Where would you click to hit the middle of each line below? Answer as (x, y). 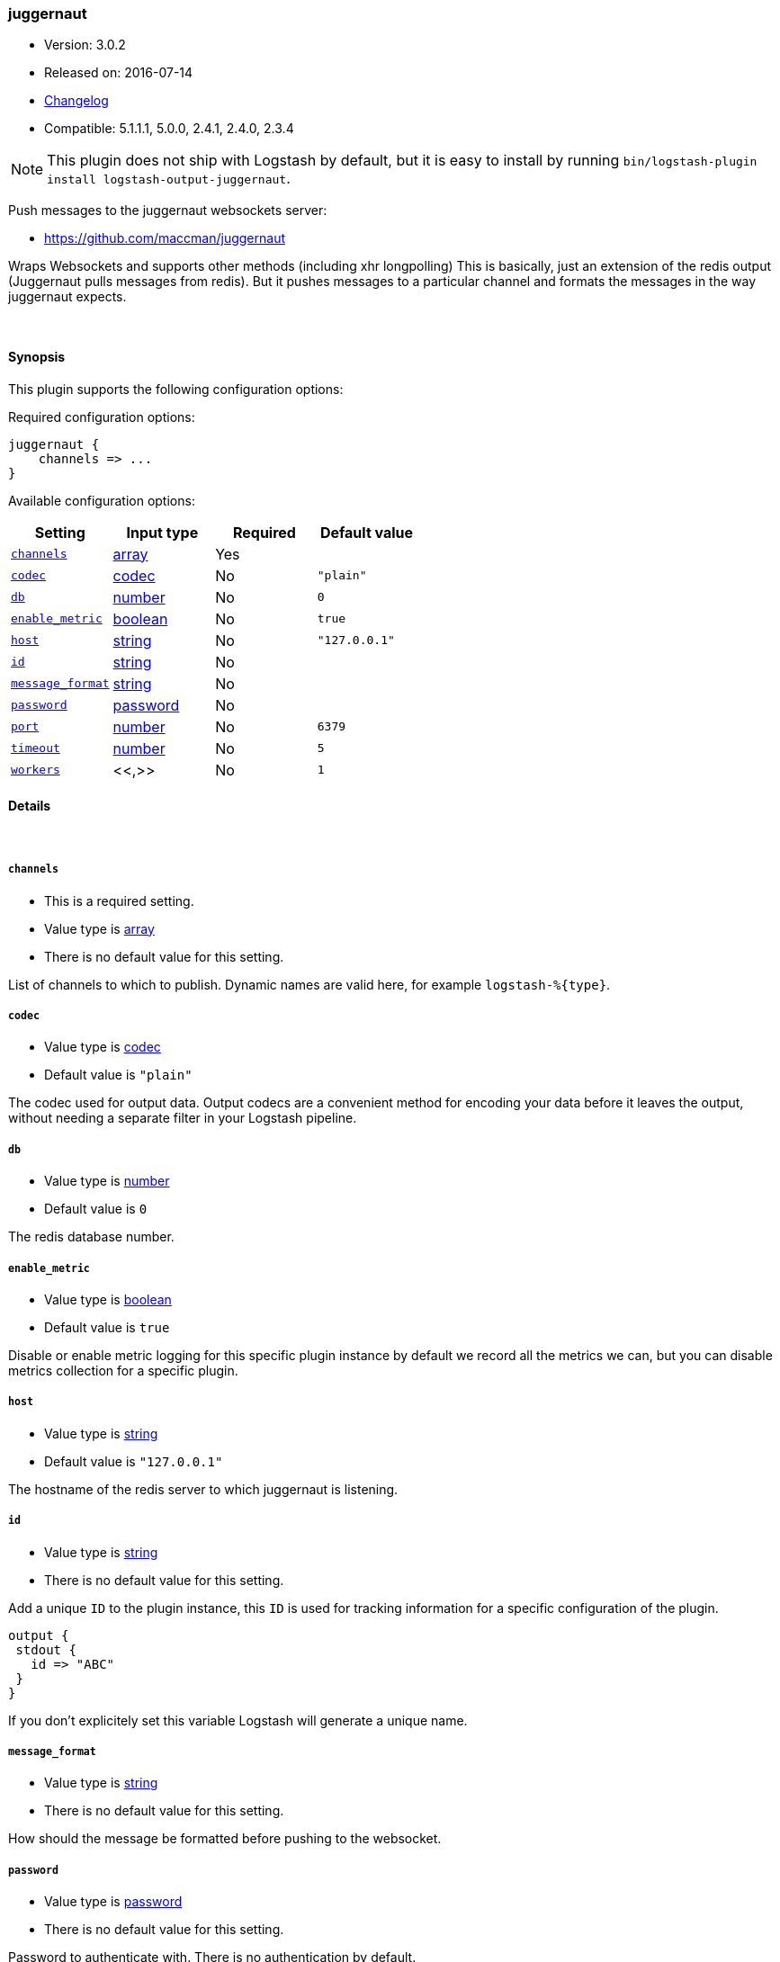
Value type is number (107, 1181)
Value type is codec (103, 1047)
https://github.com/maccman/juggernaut (165, 238)
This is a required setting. (119, 900)
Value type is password (113, 1902)
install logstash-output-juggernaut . (169, 179)
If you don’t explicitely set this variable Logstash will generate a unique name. (238, 1720)
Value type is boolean (108, 1299)
